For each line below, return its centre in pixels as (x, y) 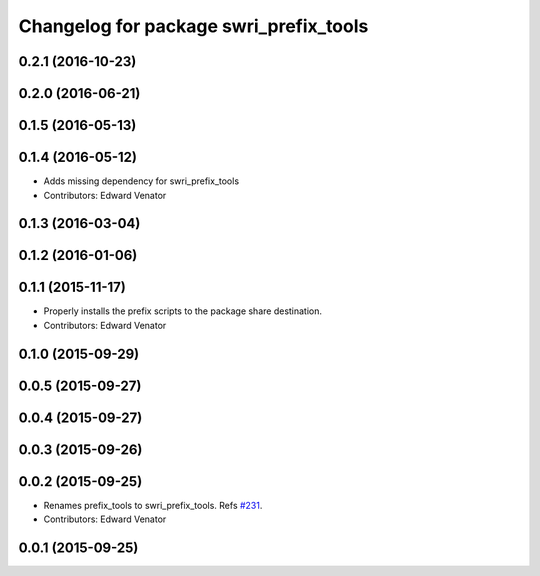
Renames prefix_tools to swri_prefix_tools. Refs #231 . (153, 505)
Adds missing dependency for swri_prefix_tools (141, 181)
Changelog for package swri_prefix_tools (193, 26)
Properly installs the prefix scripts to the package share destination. (183, 311)
